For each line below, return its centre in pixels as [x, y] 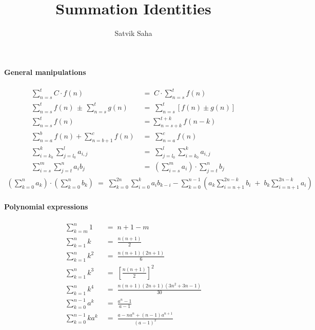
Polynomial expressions [46, 207]
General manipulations [45, 72]
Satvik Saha [133, 33]
